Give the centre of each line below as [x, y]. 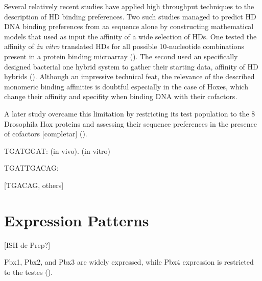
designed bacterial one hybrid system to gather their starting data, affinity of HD [131, 66]
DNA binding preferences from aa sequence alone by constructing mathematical [129, 26]
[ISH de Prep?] [27, 244]
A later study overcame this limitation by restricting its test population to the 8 [130, 113]
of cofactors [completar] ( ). [46, 134]
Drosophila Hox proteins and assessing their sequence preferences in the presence [130, 123]
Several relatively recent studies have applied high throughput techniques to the [129, 6]
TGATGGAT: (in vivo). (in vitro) [57, 150]
